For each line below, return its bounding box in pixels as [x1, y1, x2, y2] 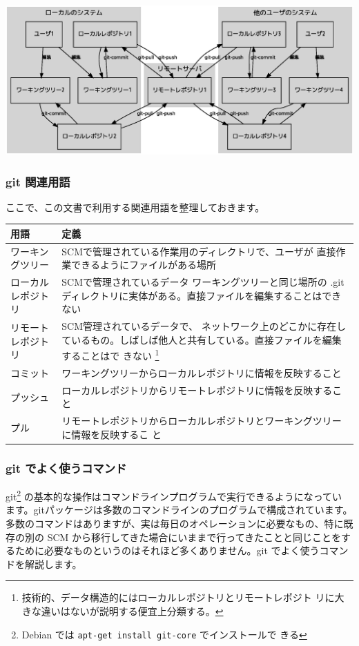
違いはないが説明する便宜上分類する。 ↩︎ [41, 603, 224, 618]
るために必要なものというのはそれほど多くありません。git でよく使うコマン [6, 543, 349, 558]
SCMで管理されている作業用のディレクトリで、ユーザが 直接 [61, 244, 336, 258]
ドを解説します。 [6, 556, 82, 571]
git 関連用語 [6, 173, 70, 190]
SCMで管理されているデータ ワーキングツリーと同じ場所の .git [61, 275, 345, 289]
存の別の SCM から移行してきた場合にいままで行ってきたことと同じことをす [6, 529, 351, 544]
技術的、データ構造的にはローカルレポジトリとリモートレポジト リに [21, 590, 335, 605]
